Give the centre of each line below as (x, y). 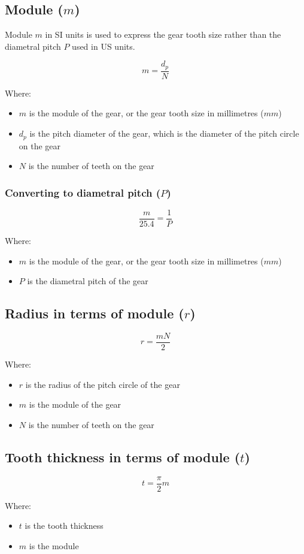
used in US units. (104, 46)
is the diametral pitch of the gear (88, 281)
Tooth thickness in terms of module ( (123, 457)
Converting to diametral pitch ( (83, 192)
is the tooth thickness (64, 526)
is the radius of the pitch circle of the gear (103, 384)
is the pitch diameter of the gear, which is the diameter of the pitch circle (164, 133)
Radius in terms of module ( (95, 313)
